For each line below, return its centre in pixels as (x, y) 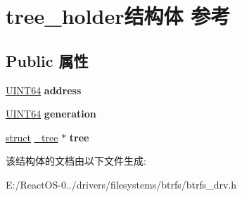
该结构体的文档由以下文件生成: (76, 161)
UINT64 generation (51, 114)
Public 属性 (47, 60)
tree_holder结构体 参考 (118, 16)
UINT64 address (44, 90)
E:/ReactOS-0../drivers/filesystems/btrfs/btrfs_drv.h (121, 184)
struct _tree (32, 137)
